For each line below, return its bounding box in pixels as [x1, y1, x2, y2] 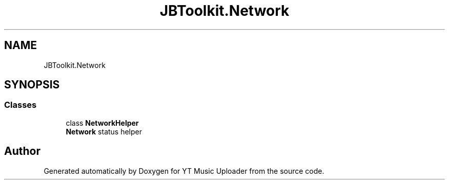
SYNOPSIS [4, 78, 60, 91]
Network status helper [66, 127, 142, 136]
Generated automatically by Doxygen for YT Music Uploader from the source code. [44, 166, 324, 175]
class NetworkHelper [66, 118, 139, 127]
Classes [4, 100, 37, 110]
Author [4, 145, 40, 158]
